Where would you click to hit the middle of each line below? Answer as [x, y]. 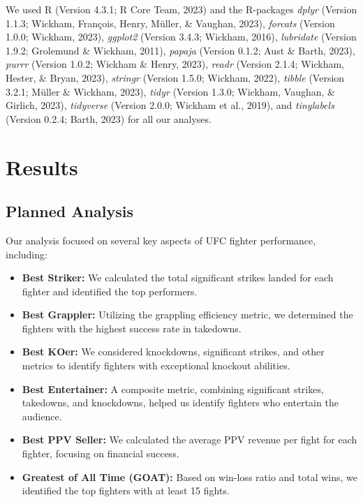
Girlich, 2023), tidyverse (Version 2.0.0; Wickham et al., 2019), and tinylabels [170, 105]
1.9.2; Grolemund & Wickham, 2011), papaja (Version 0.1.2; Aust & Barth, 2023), [180, 50]
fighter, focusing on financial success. [101, 453]
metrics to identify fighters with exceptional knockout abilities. [156, 366]
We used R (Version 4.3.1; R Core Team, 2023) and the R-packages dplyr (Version [181, 9]
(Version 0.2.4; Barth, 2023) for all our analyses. [109, 118]
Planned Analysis [69, 211]
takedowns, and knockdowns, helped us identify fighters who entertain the [180, 403]
